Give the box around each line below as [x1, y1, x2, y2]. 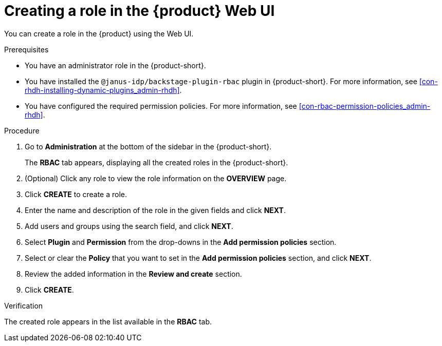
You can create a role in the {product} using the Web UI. [4, 29, 194, 38]
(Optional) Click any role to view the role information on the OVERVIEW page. [25, 174, 287, 183]
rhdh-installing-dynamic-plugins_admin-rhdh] [25, 85, 180, 94]
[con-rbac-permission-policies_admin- [299, 101, 431, 110]
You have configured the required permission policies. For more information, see [25, 101, 297, 110]
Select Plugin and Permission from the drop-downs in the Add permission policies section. [25, 237, 337, 246]
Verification [4, 301, 43, 310]
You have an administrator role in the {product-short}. [25, 61, 206, 70]
